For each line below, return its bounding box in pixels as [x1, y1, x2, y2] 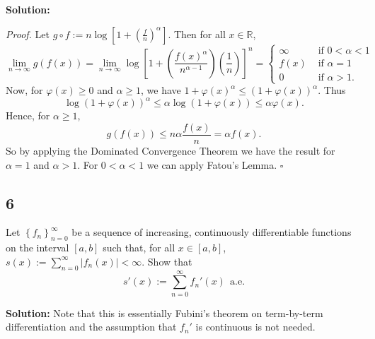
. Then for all [168, 26, 226, 41]
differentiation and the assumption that [6, 319, 177, 334]
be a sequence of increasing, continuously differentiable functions [71, 225, 352, 239]
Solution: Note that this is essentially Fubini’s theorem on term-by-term [6, 305, 323, 320]
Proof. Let [6, 26, 50, 41]
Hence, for [6, 108, 50, 123]
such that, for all [103, 240, 175, 255]
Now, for [6, 83, 43, 97]
